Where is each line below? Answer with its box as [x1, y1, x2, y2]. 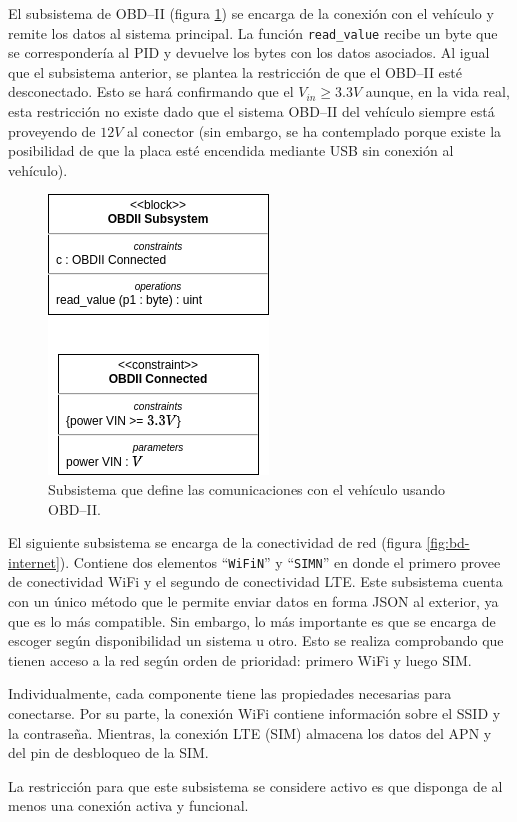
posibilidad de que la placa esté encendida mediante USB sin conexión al [8, 140, 454, 161]
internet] [8, 551, 60, 572]
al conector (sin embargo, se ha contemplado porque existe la [127, 120, 502, 141]
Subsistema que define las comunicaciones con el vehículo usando [48, 479, 446, 499]
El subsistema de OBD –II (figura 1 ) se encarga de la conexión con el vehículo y [8, 3, 494, 23]
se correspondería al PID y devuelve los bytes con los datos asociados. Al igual [8, 42, 490, 63]
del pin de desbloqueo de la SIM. [8, 742, 209, 763]
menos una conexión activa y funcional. [8, 795, 249, 816]
